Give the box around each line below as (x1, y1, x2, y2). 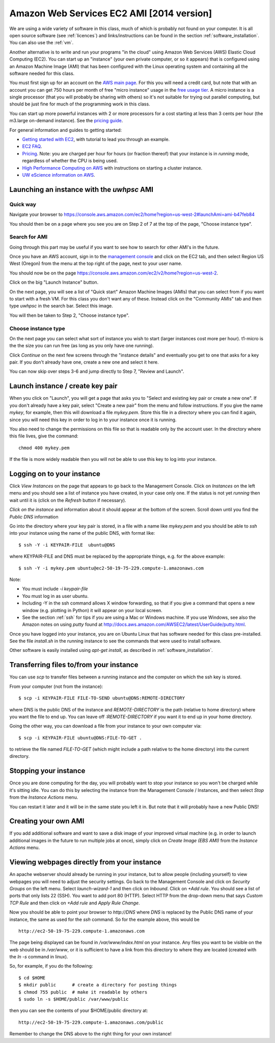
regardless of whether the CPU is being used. (22, 158, 118, 164)
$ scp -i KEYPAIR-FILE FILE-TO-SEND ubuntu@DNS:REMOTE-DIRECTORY (18, 695, 185, 701)
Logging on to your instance (9, 469, 100, 478)
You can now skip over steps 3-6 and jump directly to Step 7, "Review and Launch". (9, 368, 184, 374)
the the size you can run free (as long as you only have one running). (9, 343, 154, 349)
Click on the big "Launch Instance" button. (9, 279, 99, 285)
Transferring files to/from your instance (9, 661, 139, 669)
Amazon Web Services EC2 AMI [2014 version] (9, 8, 212, 19)
